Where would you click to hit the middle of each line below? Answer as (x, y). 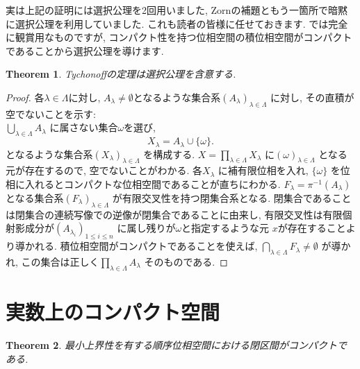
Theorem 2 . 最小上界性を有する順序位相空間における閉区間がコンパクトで (176, 344)
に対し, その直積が (312, 97)
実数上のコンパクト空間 (113, 311)
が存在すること (312, 228)
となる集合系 (35, 198)
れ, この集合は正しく (52, 261)
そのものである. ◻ (186, 261)
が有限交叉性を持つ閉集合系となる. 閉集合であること (232, 198)
